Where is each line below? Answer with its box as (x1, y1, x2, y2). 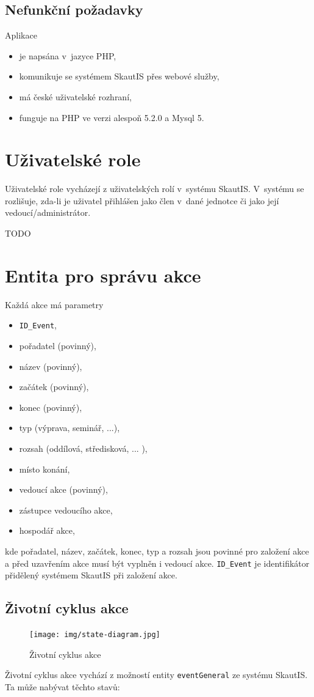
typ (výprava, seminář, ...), (19, 421, 120, 434)
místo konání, (19, 462, 70, 475)
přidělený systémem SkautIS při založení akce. (5, 569, 177, 581)
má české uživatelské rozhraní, (19, 90, 132, 103)
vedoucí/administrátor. (5, 206, 91, 219)
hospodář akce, (19, 524, 75, 537)
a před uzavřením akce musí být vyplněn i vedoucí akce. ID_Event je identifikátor (5, 556, 310, 569)
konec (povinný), (19, 400, 82, 413)
